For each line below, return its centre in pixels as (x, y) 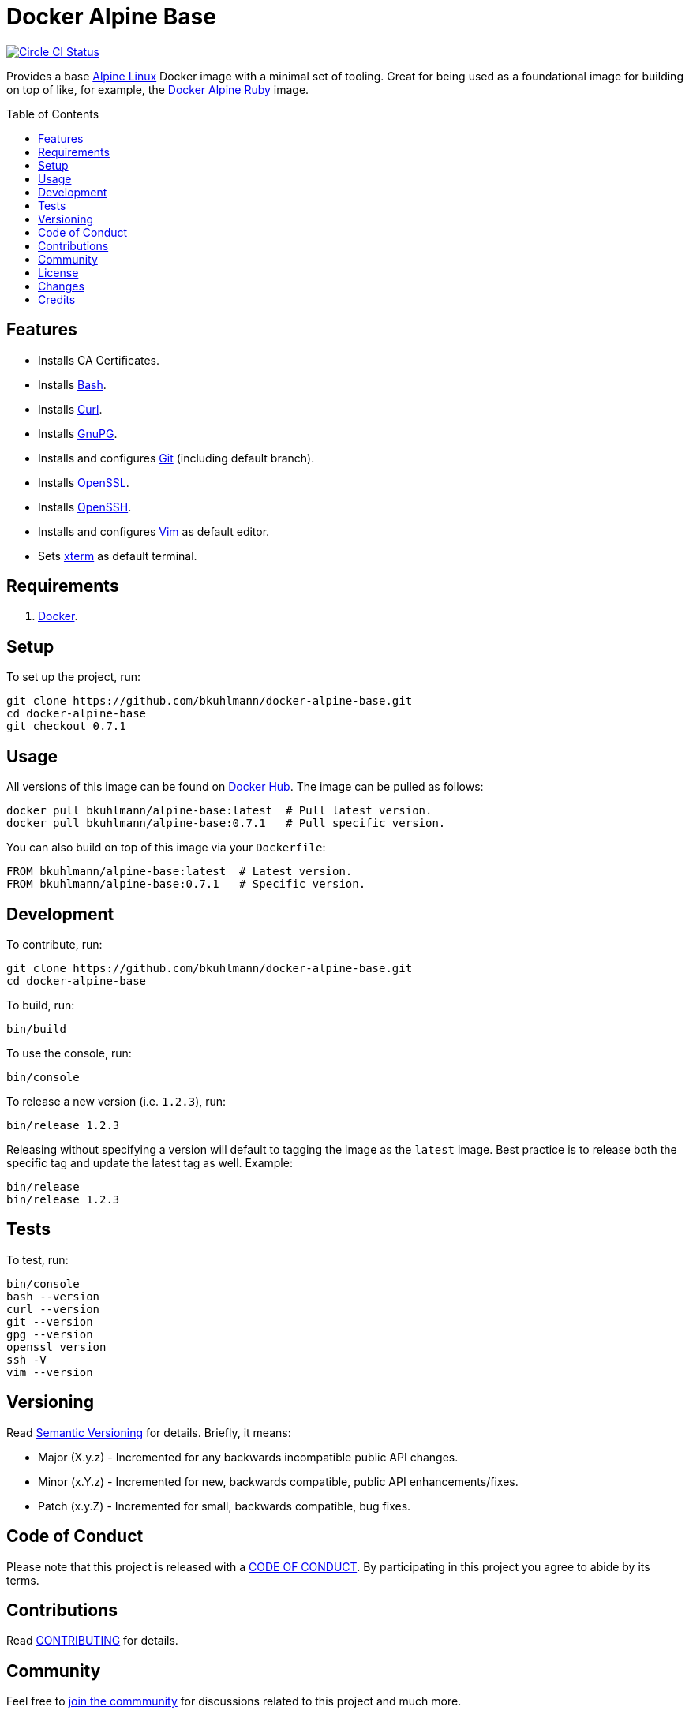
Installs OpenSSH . (85, 507)
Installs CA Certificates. (99, 360)
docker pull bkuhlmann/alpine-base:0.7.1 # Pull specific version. (226, 823)
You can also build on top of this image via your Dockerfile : (166, 848)
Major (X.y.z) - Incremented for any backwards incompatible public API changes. (248, 1457)
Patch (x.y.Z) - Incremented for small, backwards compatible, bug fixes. (225, 1506)
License (58, 272)
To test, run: (37, 1259)
